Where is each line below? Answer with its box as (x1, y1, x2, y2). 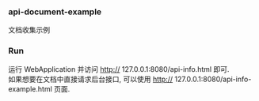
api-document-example (8, 6, 102, 17)
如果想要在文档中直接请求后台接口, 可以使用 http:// (8, 74, 173, 84)
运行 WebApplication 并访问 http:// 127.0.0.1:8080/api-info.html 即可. (8, 64, 230, 73)
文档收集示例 (8, 25, 50, 35)
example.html (8, 84, 53, 93)
